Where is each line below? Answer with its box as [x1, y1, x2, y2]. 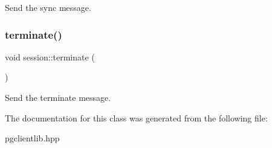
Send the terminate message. [5, 91, 111, 103]
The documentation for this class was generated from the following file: [5, 111, 268, 124]
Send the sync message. [5, 1, 91, 13]
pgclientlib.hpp [5, 132, 60, 144]
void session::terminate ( [5, 50, 95, 63]
